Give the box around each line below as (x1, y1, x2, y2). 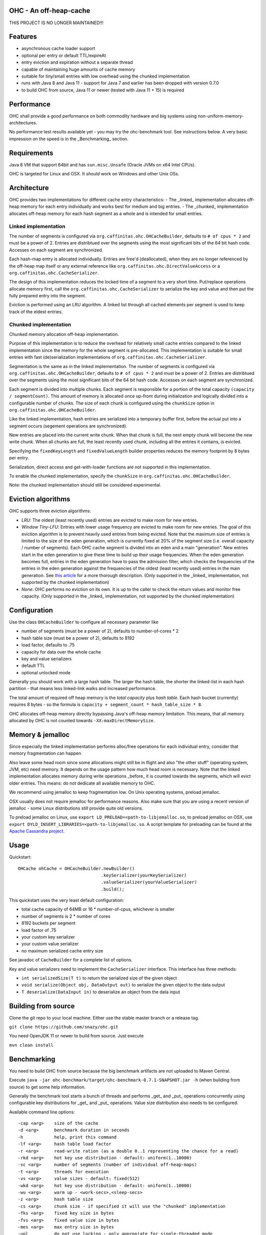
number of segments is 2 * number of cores (21, 913, 111, 919)
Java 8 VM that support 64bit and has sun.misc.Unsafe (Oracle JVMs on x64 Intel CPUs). (9, 162, 196, 167)
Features (9, 33, 37, 41)
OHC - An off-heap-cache (9, 6, 91, 15)
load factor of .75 (21, 927, 57, 933)
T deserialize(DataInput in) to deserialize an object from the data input (21, 988, 180, 995)
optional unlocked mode (21, 669, 71, 675)
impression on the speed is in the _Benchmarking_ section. (9, 136, 129, 142)
